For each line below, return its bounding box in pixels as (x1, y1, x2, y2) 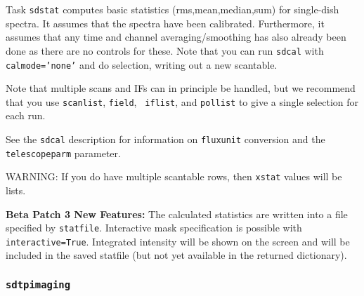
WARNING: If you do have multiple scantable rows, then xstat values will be (6, 169, 342, 184)
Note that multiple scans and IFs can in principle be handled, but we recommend (6, 81, 356, 95)
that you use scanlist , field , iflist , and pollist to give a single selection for (6, 94, 358, 109)
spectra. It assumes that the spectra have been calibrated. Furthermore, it (6, 15, 325, 30)
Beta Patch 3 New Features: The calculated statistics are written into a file (6, 206, 348, 221)
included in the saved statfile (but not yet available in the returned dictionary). (6, 248, 347, 262)
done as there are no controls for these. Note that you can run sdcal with (6, 43, 324, 58)
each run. (6, 108, 46, 123)
